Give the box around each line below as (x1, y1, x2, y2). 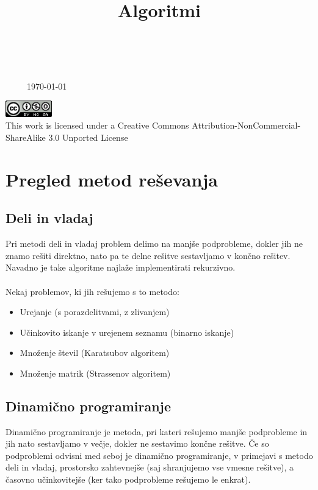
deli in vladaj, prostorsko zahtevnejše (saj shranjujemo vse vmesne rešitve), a (5, 461, 294, 474)
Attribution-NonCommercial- (192, 119, 301, 132)
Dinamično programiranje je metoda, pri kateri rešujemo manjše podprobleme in (5, 425, 308, 438)
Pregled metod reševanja (5, 166, 218, 191)
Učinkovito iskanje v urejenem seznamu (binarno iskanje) (20, 325, 234, 338)
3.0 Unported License (48, 130, 128, 143)
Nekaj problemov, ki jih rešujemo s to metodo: (5, 285, 179, 297)
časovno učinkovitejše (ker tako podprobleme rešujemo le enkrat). (5, 473, 251, 486)
